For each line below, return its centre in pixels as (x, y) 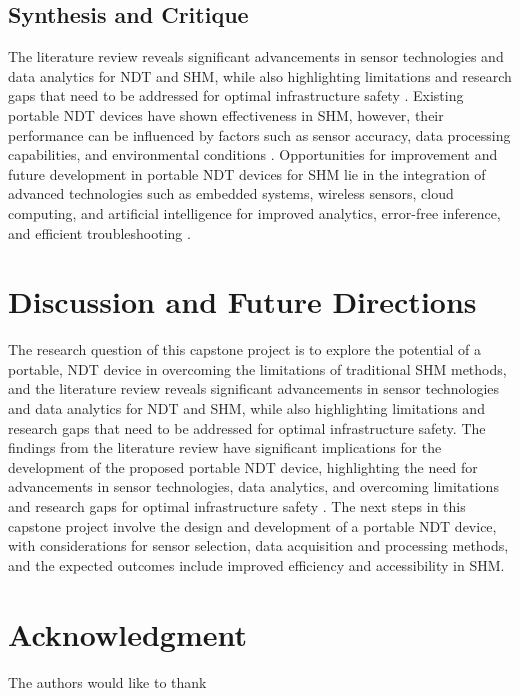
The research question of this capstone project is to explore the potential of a (245, 349)
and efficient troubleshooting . (99, 232)
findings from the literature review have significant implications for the (225, 447)
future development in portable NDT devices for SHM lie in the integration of (247, 173)
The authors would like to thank (107, 681)
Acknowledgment (127, 633)
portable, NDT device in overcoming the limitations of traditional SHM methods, (257, 368)
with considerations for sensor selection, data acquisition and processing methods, (258, 545)
